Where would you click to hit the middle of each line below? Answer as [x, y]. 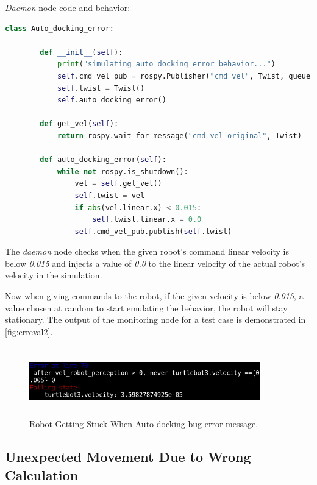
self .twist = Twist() [101, 88]
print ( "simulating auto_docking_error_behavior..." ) [166, 64]
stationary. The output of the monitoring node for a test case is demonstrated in [155, 320]
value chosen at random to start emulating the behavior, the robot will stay [146, 307]
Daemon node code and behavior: [68, 7]
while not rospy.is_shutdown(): [123, 172]
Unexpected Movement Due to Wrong [128, 457]
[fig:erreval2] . [29, 331]
